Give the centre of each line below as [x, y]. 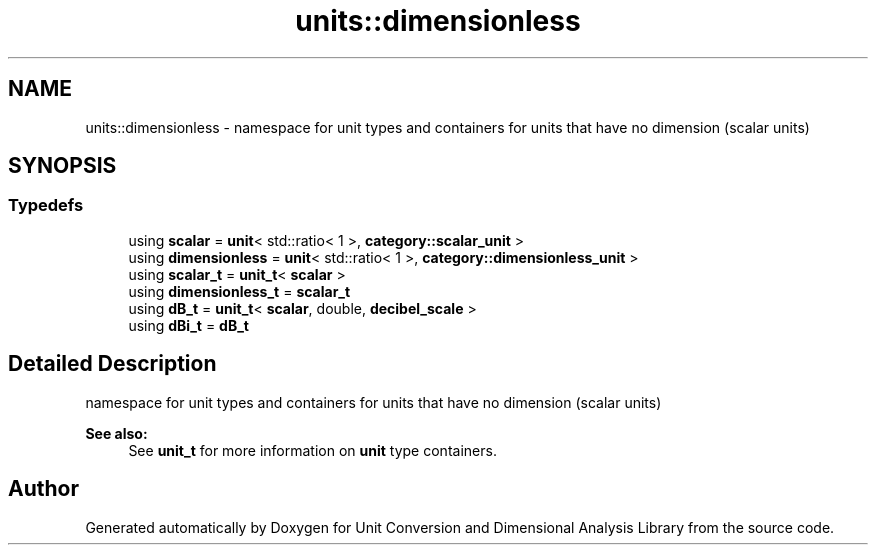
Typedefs [46, 205]
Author [43, 489]
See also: [116, 433]
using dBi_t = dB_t [188, 325]
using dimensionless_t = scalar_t [239, 291]
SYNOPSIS [62, 166]
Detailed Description [112, 364]
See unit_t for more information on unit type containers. [312, 450]
